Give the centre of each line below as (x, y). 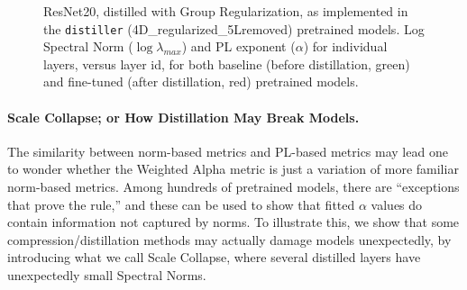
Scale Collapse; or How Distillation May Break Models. (183, 117)
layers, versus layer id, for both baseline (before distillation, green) (227, 63)
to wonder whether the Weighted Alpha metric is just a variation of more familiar (233, 169)
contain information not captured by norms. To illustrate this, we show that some (233, 222)
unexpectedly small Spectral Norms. (107, 274)
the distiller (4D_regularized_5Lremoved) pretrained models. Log (234, 28)
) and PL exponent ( (238, 46)
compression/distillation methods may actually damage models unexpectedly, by (229, 239)
